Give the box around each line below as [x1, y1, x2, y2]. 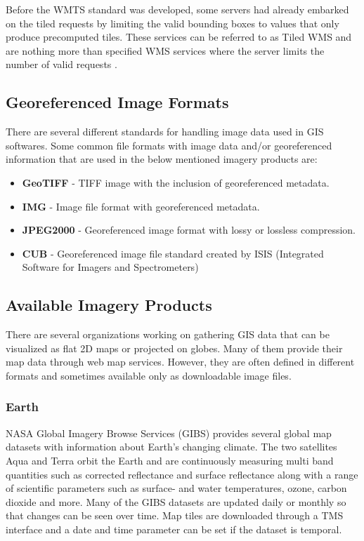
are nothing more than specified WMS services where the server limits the [6, 43, 325, 58]
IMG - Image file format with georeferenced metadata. [22, 199, 260, 213]
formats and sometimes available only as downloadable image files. [6, 368, 292, 382]
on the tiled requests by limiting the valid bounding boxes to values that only [6, 15, 339, 30]
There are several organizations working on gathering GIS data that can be [6, 327, 330, 342]
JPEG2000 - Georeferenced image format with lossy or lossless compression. [22, 222, 356, 237]
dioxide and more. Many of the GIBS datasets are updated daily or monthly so [6, 494, 346, 509]
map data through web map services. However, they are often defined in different [6, 354, 355, 369]
